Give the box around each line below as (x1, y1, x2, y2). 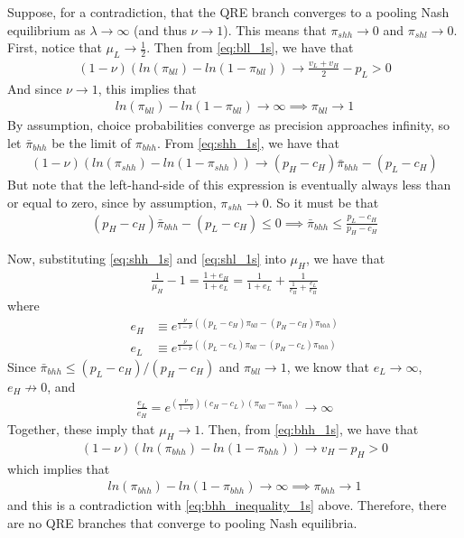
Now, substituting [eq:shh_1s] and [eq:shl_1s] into (7, 249, 286, 268)
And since (7, 79, 62, 97)
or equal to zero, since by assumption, (7, 192, 217, 211)
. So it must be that (268, 192, 379, 211)
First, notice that (7, 38, 102, 57)
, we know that (286, 357, 370, 376)
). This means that (223, 20, 327, 39)
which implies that (7, 459, 110, 478)
